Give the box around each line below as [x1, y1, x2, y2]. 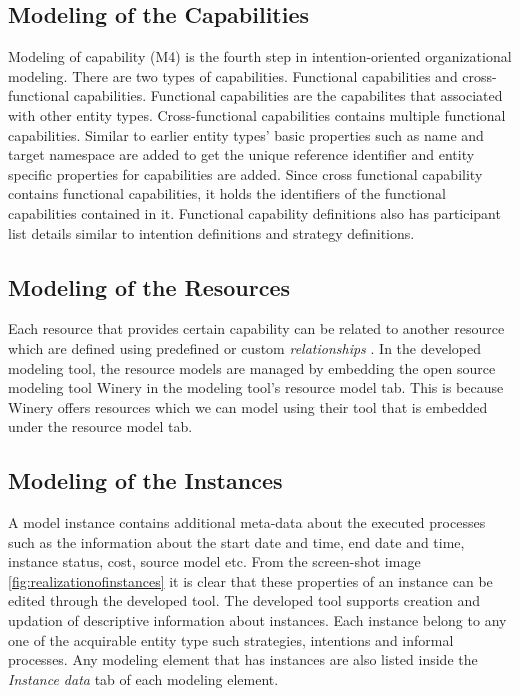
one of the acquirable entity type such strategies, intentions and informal [8, 629, 454, 650]
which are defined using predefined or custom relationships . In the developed [8, 337, 481, 358]
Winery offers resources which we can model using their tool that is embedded [8, 396, 488, 417]
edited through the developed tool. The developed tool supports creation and [8, 590, 481, 611]
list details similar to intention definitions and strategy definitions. [8, 222, 415, 243]
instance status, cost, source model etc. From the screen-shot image [8, 551, 421, 572]
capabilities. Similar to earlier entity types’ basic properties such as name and [8, 124, 484, 145]
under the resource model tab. [8, 416, 193, 437]
